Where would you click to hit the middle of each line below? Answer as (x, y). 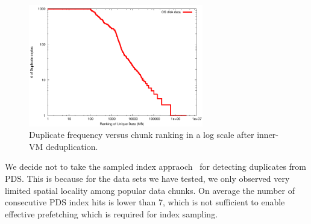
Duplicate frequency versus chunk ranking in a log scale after (142, 135)
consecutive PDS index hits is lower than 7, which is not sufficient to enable (145, 202)
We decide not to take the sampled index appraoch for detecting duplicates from (156, 166)
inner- (268, 135)
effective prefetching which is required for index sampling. (112, 213)
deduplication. (72, 146)
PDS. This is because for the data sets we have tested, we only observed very (147, 178)
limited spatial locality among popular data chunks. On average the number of (150, 190)
